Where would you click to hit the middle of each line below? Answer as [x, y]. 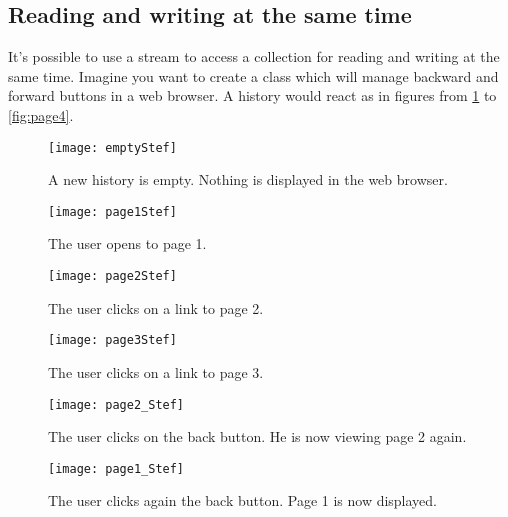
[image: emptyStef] [112, 147]
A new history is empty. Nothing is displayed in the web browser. [248, 179]
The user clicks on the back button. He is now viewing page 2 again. [257, 436]
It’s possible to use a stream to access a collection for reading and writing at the [254, 56]
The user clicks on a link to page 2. [156, 307]
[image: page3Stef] [112, 340]
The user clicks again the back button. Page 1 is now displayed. [243, 500]
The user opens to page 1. [127, 243]
